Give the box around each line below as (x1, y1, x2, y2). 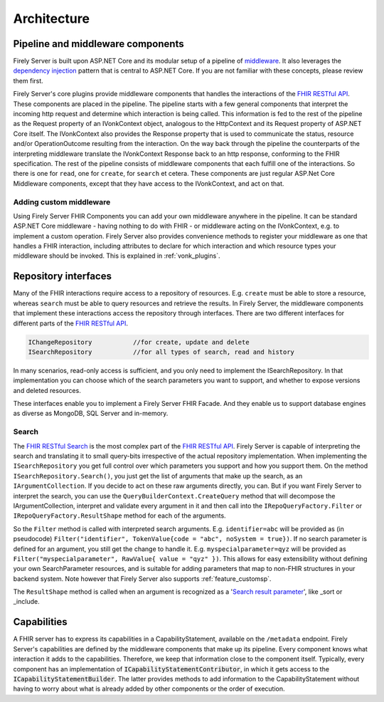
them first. (13, 76, 44, 85)
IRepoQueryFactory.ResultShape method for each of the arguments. (13, 511, 227, 520)
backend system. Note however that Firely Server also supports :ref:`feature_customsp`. (13, 574, 272, 583)
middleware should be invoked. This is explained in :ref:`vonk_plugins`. (13, 251, 220, 260)
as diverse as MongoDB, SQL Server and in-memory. (13, 409, 169, 418)
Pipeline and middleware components (13, 38, 184, 50)
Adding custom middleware (13, 197, 111, 206)
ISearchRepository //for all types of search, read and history (28, 347, 295, 356)
